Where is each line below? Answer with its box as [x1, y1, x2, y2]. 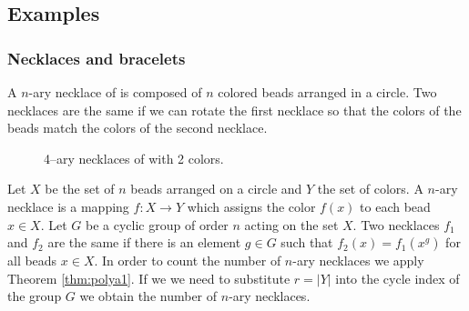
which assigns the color [187, 196, 316, 216]
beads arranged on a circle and [130, 179, 302, 198]
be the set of [45, 179, 115, 198]
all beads [7, 251, 57, 270]
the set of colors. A [317, 179, 423, 198]
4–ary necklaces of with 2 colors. [44, 148, 224, 167]
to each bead [360, 196, 431, 216]
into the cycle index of [335, 268, 460, 287]
